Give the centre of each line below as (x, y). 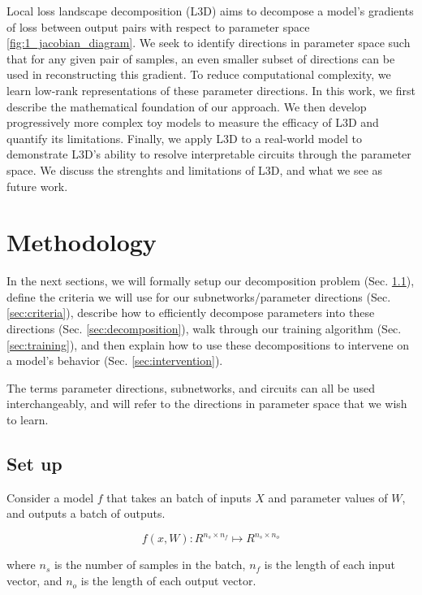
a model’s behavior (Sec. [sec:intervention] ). (115, 360)
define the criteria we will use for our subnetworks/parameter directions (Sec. (199, 296)
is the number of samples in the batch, (150, 565)
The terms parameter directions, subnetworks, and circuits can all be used (191, 387)
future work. (37, 186)
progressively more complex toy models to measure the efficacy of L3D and (193, 122)
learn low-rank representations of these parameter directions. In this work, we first (211, 90)
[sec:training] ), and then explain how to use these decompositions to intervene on (208, 344)
